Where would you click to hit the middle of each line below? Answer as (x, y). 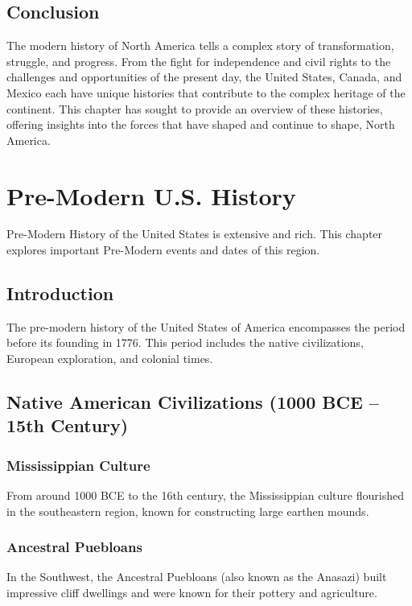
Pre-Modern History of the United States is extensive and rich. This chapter (195, 234)
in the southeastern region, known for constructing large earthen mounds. (188, 511)
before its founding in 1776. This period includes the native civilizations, (185, 342)
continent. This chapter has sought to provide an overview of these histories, (195, 108)
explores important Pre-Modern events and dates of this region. (163, 250)
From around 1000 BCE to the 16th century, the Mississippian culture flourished (205, 495)
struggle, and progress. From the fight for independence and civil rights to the (199, 61)
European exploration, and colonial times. (110, 359)
